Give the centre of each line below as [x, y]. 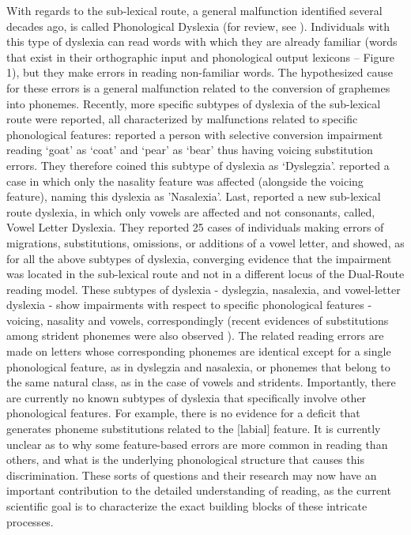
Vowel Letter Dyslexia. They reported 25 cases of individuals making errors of [195, 227]
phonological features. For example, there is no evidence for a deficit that [183, 413]
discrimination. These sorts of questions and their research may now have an [192, 475]
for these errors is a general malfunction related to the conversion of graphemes [198, 87]
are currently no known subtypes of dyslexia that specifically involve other [187, 397]
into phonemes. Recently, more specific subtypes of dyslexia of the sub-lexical [194, 103]
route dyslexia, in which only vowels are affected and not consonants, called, [191, 211]
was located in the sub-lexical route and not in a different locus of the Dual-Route [205, 274]
